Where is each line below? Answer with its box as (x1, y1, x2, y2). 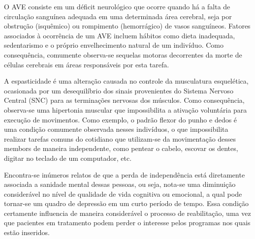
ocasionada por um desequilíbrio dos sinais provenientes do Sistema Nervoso (4, 85, 233, 95)
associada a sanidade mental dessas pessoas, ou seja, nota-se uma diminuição (4, 179, 236, 189)
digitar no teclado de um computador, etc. (4, 152, 132, 163)
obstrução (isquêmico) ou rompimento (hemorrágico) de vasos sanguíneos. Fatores (4, 21, 251, 31)
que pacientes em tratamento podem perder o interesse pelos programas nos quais (4, 217, 251, 228)
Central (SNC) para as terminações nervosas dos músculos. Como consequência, (4, 95, 245, 105)
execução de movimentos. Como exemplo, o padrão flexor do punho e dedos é (4, 114, 237, 124)
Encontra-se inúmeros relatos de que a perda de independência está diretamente (4, 169, 245, 179)
